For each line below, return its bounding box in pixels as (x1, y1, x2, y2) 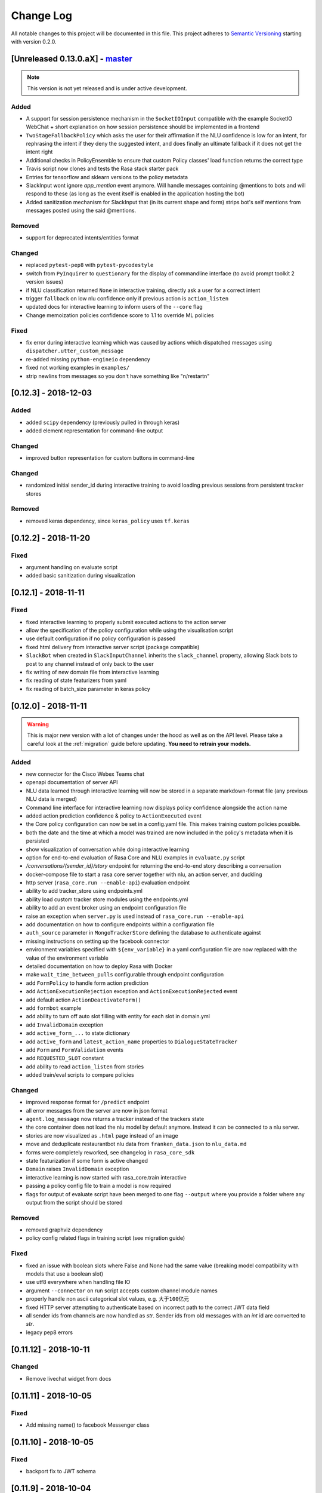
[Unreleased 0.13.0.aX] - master (11, 54, 132, 64)
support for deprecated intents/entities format (26, 234, 139, 241)
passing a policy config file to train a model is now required (26, 1182, 171, 1190)
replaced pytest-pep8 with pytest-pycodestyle (26, 262, 154, 269)
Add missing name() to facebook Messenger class (26, 1421, 150, 1429)
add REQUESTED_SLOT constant (26, 1055, 104, 1062)
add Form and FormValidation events (26, 1046, 123, 1053)
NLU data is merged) (26, 795, 78, 803)
